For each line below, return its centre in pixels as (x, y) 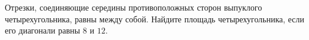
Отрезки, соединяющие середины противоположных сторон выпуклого (134, 7)
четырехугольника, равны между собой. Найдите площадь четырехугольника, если (155, 19)
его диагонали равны (43, 30)
